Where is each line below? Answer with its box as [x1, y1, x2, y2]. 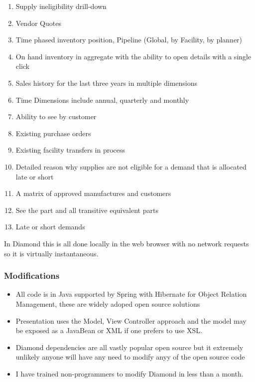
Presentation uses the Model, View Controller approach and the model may [15, 315, 247, 326]
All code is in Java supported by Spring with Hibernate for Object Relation [15, 289, 247, 299]
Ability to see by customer [15, 111, 97, 122]
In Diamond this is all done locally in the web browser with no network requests [4, 238, 249, 248]
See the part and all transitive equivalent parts [15, 204, 158, 215]
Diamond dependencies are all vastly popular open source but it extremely [15, 342, 244, 352]
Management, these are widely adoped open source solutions [15, 298, 200, 309]
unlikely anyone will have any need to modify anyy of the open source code [15, 352, 245, 362]
